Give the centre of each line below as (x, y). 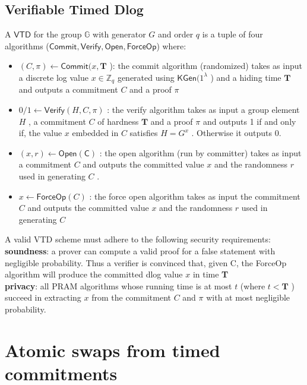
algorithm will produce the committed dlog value (94, 274)
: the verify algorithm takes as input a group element (203, 110)
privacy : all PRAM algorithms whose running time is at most (118, 285)
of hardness (118, 121)
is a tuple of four (232, 34)
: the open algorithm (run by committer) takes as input (200, 152)
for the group (58, 34)
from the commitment (131, 297)
